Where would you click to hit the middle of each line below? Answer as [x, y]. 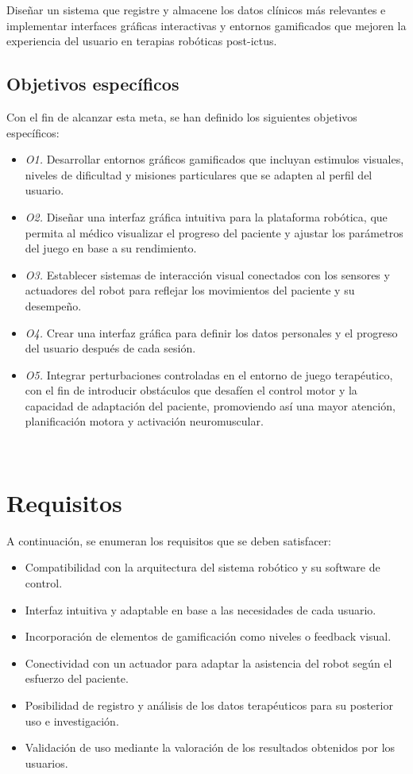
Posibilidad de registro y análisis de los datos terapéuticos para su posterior [209, 705]
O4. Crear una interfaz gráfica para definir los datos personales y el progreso [211, 332]
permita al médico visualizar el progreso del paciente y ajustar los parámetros [214, 232]
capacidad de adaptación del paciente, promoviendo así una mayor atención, [210, 405]
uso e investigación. [72, 720]
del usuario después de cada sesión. [110, 348]
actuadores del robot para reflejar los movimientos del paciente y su [190, 290]
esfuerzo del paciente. [77, 678]
